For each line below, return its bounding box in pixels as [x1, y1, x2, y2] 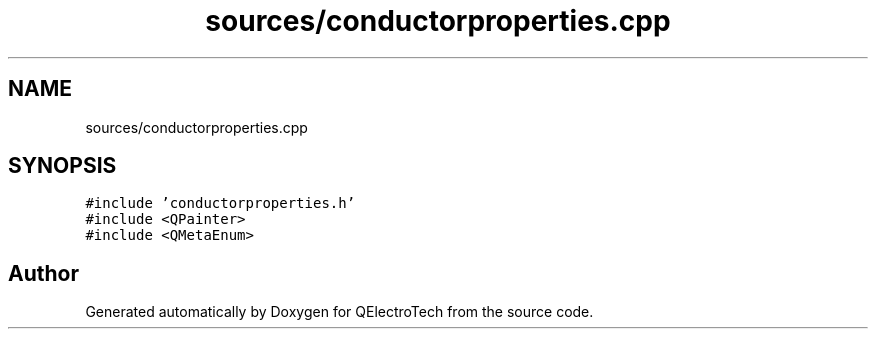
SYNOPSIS [8, 153, 117, 179]
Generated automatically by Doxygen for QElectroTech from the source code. [85, 303, 594, 321]
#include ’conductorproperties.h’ [85, 195, 356, 212]
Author [8, 260, 79, 286]
